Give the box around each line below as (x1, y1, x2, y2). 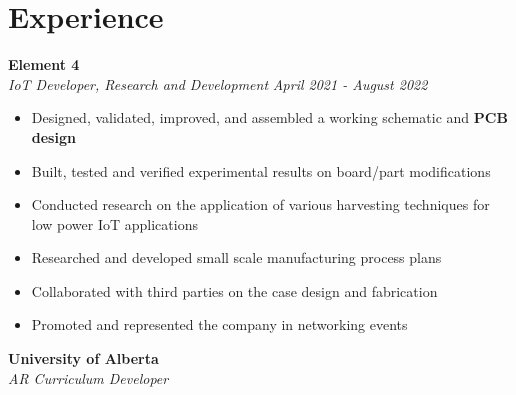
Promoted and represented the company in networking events (31, 314, 408, 335)
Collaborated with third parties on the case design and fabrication (31, 280, 438, 301)
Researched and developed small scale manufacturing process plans (31, 247, 442, 268)
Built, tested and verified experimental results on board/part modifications (31, 160, 491, 181)
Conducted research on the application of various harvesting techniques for (31, 194, 490, 215)
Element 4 (8, 54, 80, 75)
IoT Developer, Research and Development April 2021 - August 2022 (8, 73, 428, 94)
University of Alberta (8, 348, 159, 369)
